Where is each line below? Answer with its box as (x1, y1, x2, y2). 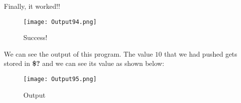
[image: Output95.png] (23, 76, 97, 83)
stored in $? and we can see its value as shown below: (4, 58, 165, 68)
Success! (23, 32, 48, 42)
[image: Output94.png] (23, 18, 97, 25)
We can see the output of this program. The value (4, 48, 153, 59)
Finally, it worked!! (4, 1, 60, 11)
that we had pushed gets (164, 48, 238, 59)
